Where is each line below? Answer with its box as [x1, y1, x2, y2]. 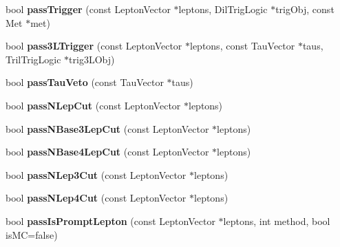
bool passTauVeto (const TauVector [6, 75, 164, 89]
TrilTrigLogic [6, 52, 61, 66]
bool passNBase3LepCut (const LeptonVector [6, 121, 209, 136]
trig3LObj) [69, 52, 115, 66]
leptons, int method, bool [223, 213, 330, 228]
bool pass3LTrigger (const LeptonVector [6, 39, 182, 53]
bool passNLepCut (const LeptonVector [6, 98, 181, 112]
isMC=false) [6, 227, 58, 241]
